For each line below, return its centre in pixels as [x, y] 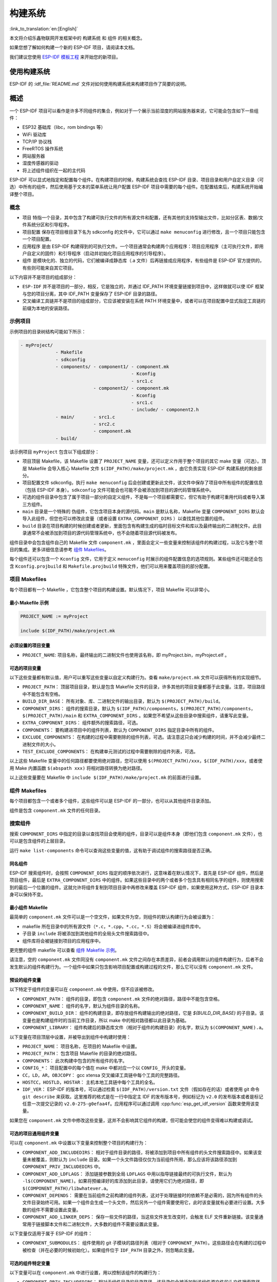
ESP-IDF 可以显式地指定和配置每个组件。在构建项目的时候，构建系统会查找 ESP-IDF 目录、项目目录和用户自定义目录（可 [137, 180]
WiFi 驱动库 [34, 134]
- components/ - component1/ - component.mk [112, 366]
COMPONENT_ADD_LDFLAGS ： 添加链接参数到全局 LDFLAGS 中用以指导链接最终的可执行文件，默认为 [127, 1174]
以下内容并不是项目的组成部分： [43, 277]
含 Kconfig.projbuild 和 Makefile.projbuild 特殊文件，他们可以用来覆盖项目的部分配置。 [111, 566]
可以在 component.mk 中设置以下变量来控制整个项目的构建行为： [79, 1143]
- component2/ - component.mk [131, 388]
